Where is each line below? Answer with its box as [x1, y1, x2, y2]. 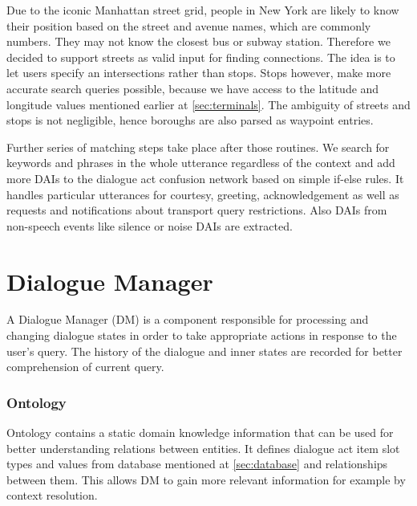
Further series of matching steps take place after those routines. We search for [6, 138, 390, 155]
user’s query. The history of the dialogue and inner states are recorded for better [6, 342, 403, 359]
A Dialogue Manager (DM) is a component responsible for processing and [6, 311, 369, 328]
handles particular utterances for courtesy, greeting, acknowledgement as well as [6, 186, 399, 202]
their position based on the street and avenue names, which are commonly [6, 17, 371, 34]
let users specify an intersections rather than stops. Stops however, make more [6, 64, 391, 81]
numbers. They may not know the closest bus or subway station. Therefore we [6, 33, 391, 50]
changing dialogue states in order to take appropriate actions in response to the [6, 327, 397, 344]
